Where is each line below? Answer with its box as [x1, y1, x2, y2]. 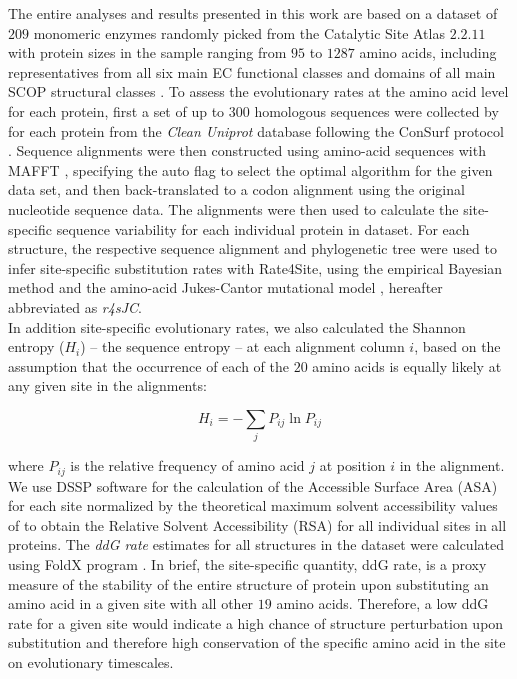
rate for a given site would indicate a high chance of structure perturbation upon [8, 612, 504, 633]
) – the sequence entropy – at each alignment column [80, 336, 405, 357]
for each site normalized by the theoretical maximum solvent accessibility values [8, 495, 498, 516]
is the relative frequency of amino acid [70, 455, 305, 476]
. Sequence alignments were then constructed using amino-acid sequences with [8, 140, 486, 161]
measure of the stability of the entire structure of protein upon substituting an [8, 573, 489, 594]
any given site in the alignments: [8, 375, 207, 396]
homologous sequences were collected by [254, 100, 499, 121]
